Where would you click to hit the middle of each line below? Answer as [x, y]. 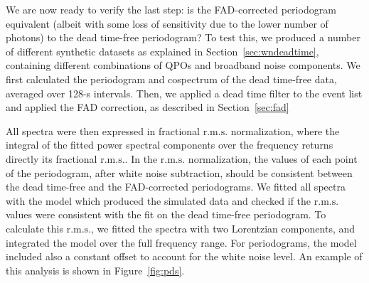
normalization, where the [285, 130]
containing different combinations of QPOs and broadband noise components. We [183, 65]
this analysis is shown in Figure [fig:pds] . [95, 270]
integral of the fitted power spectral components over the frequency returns [170, 145]
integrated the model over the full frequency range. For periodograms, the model [181, 242]
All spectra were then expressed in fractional [103, 130]
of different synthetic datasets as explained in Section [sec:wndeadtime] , [162, 51]
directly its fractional [52, 158]
